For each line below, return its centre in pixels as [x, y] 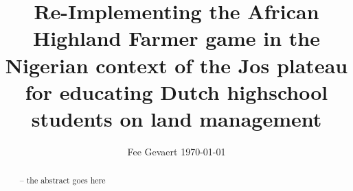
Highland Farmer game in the [176, 38]
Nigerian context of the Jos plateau [176, 65]
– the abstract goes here [62, 180]
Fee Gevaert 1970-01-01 [176, 151]
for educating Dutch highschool [176, 91]
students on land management [176, 118]
